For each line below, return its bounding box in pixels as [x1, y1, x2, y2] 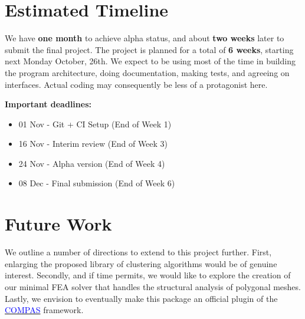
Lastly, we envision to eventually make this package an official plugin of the [5, 292, 278, 304]
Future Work [5, 212, 112, 236]
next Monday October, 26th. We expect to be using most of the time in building [5, 55, 296, 67]
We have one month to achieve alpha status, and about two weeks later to [5, 32, 284, 44]
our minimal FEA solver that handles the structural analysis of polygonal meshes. [5, 280, 301, 292]
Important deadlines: [5, 98, 91, 110]
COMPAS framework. [5, 304, 84, 316]
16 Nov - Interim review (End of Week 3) [18, 137, 168, 150]
